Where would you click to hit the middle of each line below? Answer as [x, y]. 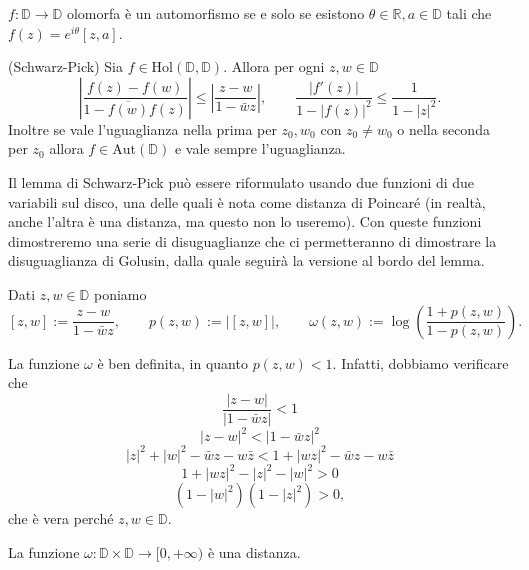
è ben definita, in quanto [172, 362]
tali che [469, 13]
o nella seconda [443, 128]
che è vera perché [61, 518]
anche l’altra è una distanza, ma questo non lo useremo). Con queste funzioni [245, 221]
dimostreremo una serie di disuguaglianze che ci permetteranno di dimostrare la [252, 240]
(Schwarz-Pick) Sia [65, 66]
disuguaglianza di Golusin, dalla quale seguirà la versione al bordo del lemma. [246, 260]
